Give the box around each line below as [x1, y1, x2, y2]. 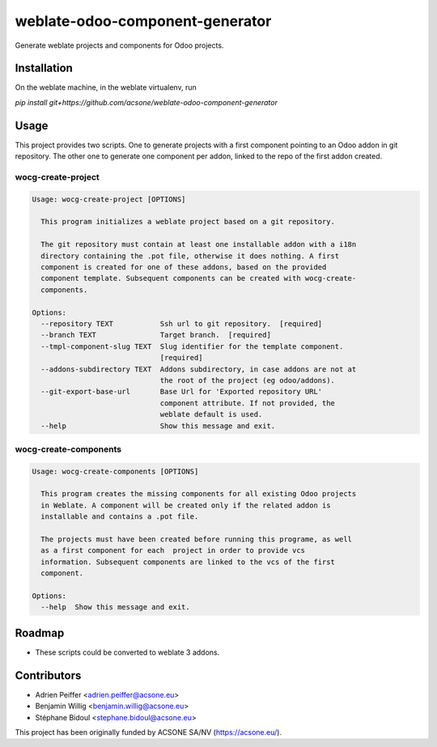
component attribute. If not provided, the [159, 398, 336, 408]
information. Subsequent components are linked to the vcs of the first [40, 557, 336, 567]
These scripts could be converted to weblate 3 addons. [35, 647, 220, 657]
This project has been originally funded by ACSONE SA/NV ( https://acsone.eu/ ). [15, 727, 282, 736]
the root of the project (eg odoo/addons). [159, 376, 336, 384]
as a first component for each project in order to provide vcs [40, 546, 306, 555]
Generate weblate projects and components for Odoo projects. [15, 40, 224, 50]
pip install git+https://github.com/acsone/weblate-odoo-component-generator [15, 97, 278, 107]
